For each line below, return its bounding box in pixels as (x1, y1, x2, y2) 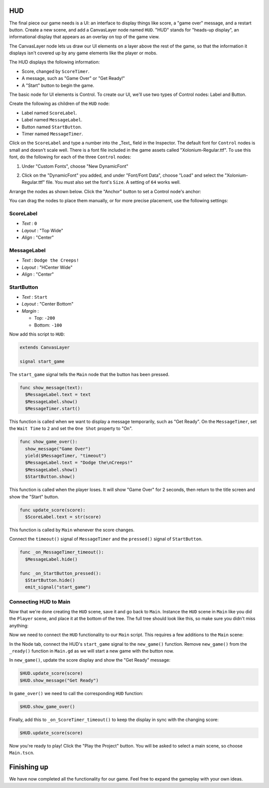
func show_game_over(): (19, 439, 78, 444)
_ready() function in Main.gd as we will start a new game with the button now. (9, 648, 174, 654)
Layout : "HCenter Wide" (21, 264, 73, 270)
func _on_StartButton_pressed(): (19, 570, 102, 576)
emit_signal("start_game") (25, 584, 91, 590)
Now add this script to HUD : (9, 331, 65, 337)
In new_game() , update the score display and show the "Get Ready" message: (9, 657, 170, 663)
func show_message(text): (19, 385, 83, 391)
